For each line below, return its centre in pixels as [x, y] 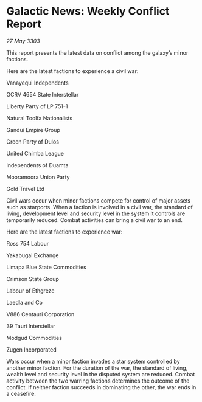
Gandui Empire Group [33, 130]
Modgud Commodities [34, 338]
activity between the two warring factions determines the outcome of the [98, 381]
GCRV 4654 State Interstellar [43, 94]
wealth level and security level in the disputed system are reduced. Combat [101, 374]
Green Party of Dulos [33, 142]
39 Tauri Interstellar [31, 326]
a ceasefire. [21, 393]
